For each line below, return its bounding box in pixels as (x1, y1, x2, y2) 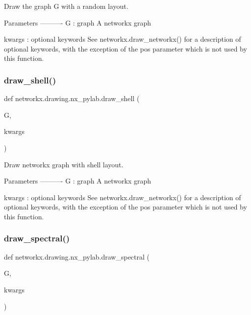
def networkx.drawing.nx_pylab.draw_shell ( (4, 93, 140, 104)
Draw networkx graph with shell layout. (4, 159, 124, 169)
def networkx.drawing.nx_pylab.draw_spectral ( (4, 251, 150, 262)
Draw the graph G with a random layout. (4, 1, 128, 11)
